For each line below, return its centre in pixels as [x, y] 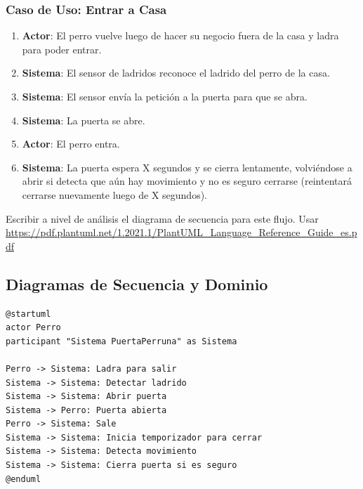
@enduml [24, 479]
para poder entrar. [62, 49]
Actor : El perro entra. [71, 144]
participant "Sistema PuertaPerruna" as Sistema [121, 341]
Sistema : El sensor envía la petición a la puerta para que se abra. [165, 96]
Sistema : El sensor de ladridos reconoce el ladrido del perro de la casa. [176, 73]
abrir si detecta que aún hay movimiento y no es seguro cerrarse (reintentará [187, 181]
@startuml [28, 314]
